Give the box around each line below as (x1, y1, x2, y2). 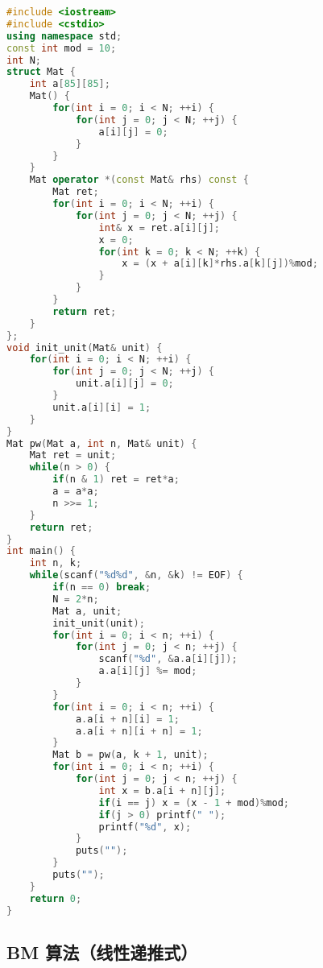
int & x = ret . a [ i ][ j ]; (98, 221, 221, 234)
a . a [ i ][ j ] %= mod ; (98, 665, 197, 677)
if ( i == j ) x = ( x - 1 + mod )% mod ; (98, 796, 290, 809)
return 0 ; (29, 892, 82, 904)
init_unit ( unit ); (52, 617, 145, 629)
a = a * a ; (52, 486, 99, 497)
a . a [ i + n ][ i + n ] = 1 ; (75, 725, 203, 737)
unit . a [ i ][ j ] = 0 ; (75, 378, 174, 390)
